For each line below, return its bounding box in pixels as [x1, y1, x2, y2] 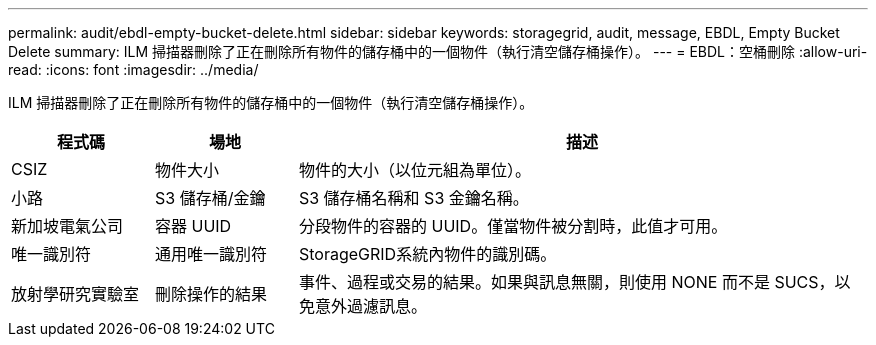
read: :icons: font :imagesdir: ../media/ [8, 61, 259, 78]
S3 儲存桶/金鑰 [154, 188, 266, 208]
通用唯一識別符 [154, 244, 267, 264]
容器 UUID [154, 216, 232, 236]
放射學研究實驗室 [11, 284, 140, 304]
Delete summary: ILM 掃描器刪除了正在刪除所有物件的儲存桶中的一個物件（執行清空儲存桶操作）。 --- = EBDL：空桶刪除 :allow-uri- [8, 43, 868, 60]
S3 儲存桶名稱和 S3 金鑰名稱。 [298, 188, 529, 208]
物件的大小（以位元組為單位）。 [298, 160, 531, 180]
